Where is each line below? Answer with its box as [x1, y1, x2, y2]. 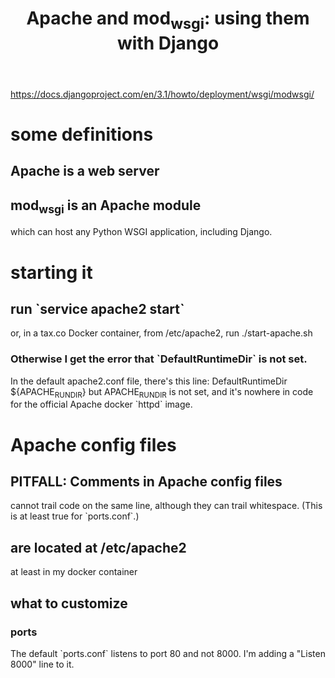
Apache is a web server [10, 163, 160, 180]
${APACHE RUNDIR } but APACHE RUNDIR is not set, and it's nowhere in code [10, 385, 314, 400]
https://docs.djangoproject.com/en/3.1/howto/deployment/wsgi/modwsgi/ [10, 88, 315, 100]
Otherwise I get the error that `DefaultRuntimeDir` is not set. [10, 352, 308, 366]
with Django [116, 32, 220, 54]
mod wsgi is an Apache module [10, 197, 202, 216]
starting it [10, 261, 93, 284]
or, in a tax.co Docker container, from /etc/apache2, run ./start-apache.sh [10, 327, 313, 339]
